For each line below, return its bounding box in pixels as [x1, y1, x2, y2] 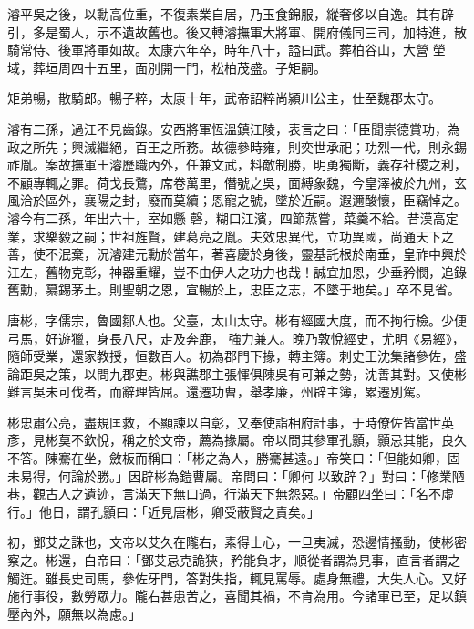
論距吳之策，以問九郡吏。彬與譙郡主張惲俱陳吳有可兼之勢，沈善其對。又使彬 [7, 364, 467, 383]
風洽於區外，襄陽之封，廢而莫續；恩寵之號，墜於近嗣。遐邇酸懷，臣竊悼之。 [7, 191, 467, 210]
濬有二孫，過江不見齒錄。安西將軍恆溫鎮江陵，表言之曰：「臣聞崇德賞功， [7, 119, 448, 138]
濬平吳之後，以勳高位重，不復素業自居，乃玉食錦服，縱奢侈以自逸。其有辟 [7, 5, 454, 23]
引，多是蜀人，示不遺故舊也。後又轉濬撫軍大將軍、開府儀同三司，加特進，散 [7, 22, 467, 41]
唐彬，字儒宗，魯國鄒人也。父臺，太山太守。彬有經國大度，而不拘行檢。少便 [7, 310, 467, 329]
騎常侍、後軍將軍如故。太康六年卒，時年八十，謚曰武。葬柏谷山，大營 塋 [7, 40, 446, 59]
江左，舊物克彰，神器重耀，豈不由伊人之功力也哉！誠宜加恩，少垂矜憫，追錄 [7, 262, 467, 281]
